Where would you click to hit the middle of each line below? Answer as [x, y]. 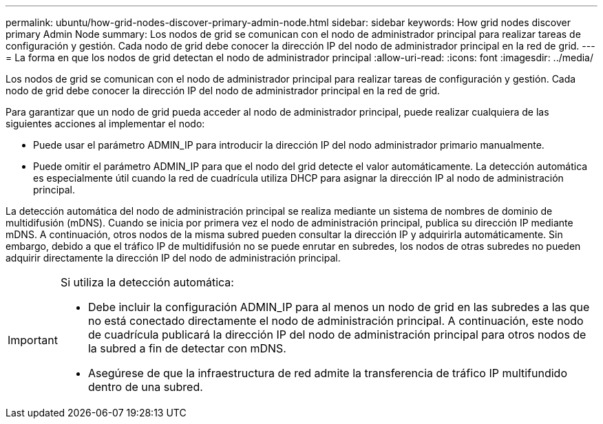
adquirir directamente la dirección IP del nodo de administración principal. [173, 258]
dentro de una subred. [145, 387]
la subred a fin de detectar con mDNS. [187, 348]
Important [33, 340]
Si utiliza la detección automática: [147, 282]
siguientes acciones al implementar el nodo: [105, 124]
